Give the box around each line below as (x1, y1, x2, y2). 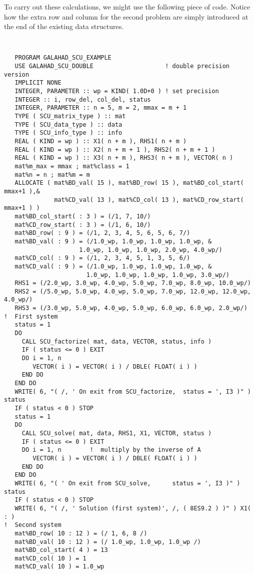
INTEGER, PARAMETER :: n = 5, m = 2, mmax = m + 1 (14, 104, 187, 112)
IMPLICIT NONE (14, 79, 61, 87)
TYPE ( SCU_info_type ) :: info (14, 129, 122, 137)
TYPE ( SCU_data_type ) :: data (14, 121, 122, 128)
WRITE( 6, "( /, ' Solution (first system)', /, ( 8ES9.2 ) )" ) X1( (14, 504, 251, 512)
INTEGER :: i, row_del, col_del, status (14, 96, 151, 103)
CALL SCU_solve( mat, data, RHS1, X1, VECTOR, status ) (21, 429, 212, 437)
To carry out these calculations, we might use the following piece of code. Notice (4, 2, 250, 12)
